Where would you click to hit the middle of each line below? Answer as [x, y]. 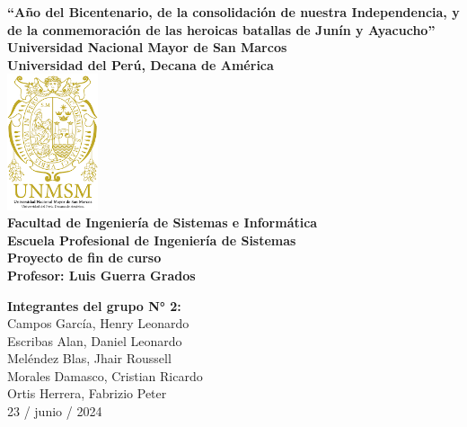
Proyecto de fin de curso [84, 258]
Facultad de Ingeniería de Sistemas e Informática [163, 222]
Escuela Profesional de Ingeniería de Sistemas [152, 240]
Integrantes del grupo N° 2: [94, 305]
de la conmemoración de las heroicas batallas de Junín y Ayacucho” [221, 29]
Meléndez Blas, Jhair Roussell [89, 358]
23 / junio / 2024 [55, 411]
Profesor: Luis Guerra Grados [101, 275]
